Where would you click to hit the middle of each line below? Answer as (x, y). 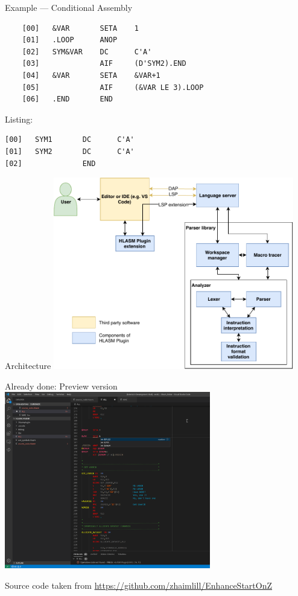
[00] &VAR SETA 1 (80, 28)
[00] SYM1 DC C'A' (70, 140)
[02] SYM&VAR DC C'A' (87, 52)
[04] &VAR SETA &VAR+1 (91, 75)
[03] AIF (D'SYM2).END (104, 64)
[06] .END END (67, 99)
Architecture (28, 366)
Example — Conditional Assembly (69, 7)
